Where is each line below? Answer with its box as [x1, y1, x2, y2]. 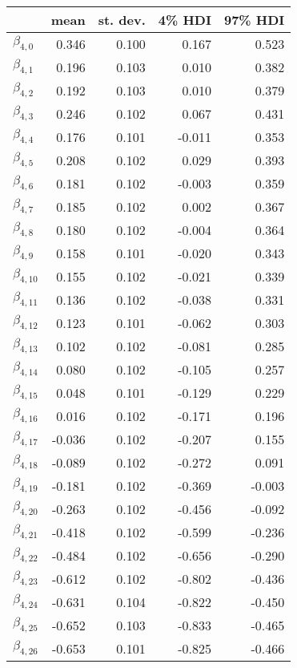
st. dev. [98, 10, 146, 29]
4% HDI [158, 10, 211, 29]
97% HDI [223, 10, 285, 29]
